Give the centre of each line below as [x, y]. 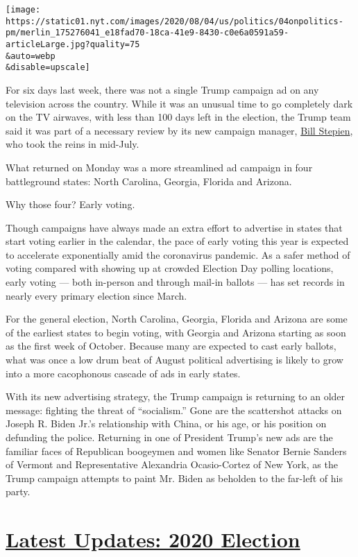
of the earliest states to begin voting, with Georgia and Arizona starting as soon [176, 332]
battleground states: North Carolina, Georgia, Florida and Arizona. [149, 181]
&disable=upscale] [48, 68]
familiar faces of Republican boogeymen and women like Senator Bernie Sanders [176, 451]
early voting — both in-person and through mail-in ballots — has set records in [175, 282]
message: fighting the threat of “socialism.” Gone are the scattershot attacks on [174, 410]
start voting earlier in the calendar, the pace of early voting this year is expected [177, 241]
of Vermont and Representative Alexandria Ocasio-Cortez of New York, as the [172, 464]
